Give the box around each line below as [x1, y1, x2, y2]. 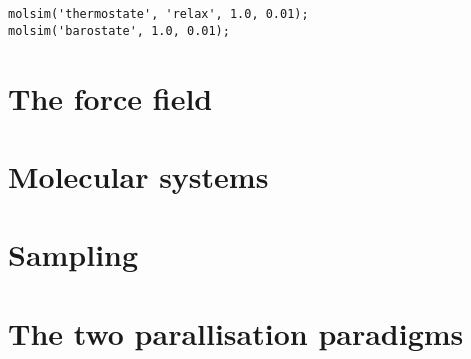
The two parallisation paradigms [8, 312, 464, 353]
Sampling [8, 234, 139, 275]
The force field [8, 77, 213, 118]
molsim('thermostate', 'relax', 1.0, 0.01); [8, 7, 309, 21]
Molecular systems [8, 155, 269, 196]
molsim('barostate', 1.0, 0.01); [8, 23, 230, 38]
